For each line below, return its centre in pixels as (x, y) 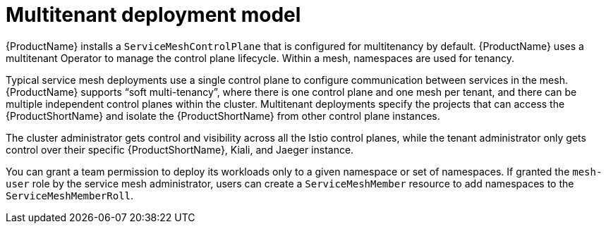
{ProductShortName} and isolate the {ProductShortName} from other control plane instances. (223, 116)
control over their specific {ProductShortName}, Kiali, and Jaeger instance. (180, 149)
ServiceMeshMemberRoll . (70, 195)
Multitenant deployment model (153, 15)
